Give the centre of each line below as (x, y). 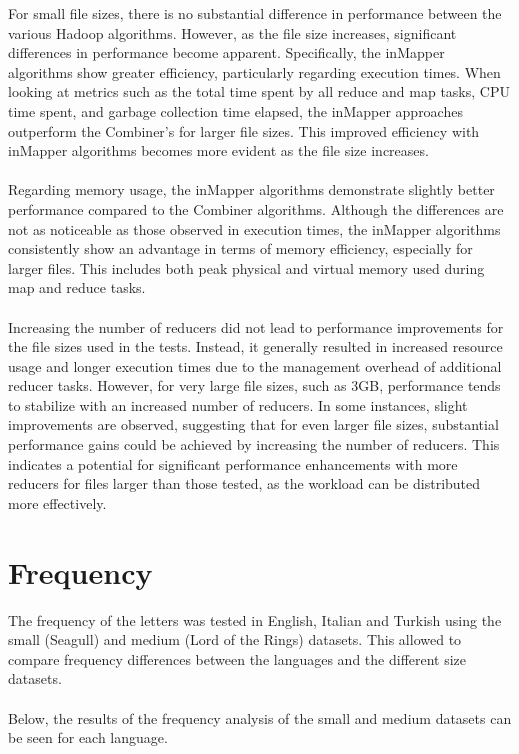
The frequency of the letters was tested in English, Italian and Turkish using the (255, 619)
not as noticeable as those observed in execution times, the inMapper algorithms (254, 228)
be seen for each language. (88, 737)
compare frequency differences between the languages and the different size (237, 658)
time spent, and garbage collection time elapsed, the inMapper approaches (235, 110)
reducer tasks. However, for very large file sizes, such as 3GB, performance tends (254, 385)
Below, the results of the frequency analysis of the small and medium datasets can (260, 717)
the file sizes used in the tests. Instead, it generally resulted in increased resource (255, 346)
